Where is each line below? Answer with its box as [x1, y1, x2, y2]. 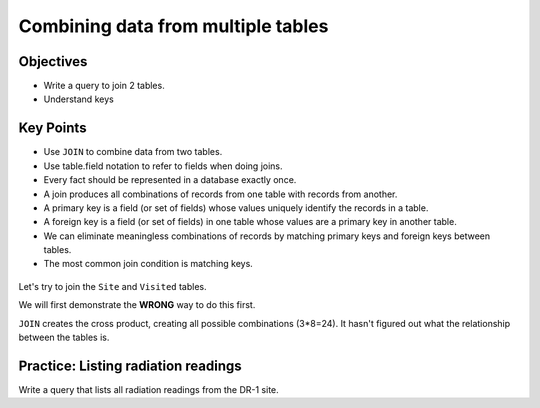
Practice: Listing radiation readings [18, 357, 242, 374]
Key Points [18, 120, 87, 137]
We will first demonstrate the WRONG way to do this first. [18, 299, 256, 311]
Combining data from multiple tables [18, 15, 329, 37]
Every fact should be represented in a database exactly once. [43, 174, 297, 186]
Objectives [18, 53, 88, 70]
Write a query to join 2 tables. [43, 80, 165, 92]
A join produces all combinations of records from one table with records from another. [43, 188, 398, 200]
